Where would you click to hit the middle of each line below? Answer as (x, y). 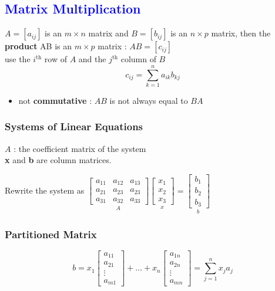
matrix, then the (241, 33)
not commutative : (55, 100)
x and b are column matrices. (58, 160)
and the (92, 59)
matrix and (108, 33)
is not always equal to (149, 100)
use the (18, 59)
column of (138, 59)
